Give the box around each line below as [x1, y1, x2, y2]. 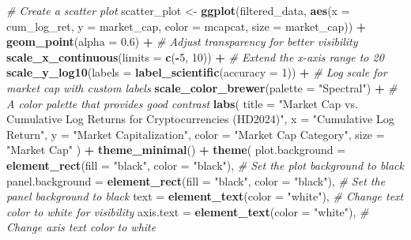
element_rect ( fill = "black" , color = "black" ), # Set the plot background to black [6, 156, 404, 173]
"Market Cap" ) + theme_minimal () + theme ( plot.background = [6, 141, 346, 158]
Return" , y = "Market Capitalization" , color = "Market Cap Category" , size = [6, 126, 385, 142]
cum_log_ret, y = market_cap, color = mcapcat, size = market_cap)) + [6, 17, 367, 34]
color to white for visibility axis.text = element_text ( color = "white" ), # [6, 203, 369, 219]
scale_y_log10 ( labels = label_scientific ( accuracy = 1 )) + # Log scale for [6, 64, 387, 81]
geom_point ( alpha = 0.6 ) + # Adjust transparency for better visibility [6, 33, 358, 50]
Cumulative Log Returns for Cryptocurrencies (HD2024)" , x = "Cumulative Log [6, 111, 394, 127]
